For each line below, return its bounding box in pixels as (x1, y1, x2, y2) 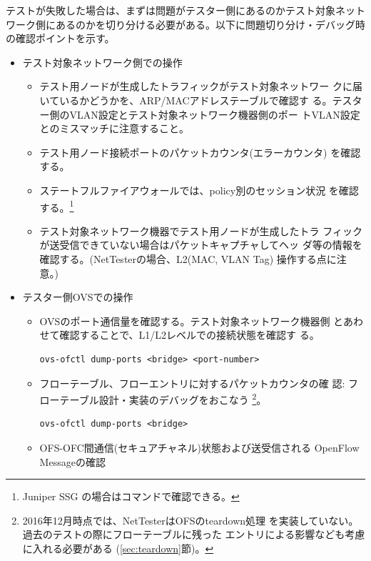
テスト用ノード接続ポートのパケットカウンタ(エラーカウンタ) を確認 (39, 144, 361, 159)
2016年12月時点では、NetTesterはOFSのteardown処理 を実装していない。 (22, 512, 359, 527)
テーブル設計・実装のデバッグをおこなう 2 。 (59, 390, 267, 407)
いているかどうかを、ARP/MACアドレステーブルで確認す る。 (39, 92, 332, 107)
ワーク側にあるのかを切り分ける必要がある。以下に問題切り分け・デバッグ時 (6, 16, 365, 31)
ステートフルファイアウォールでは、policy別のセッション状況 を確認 (39, 182, 359, 197)
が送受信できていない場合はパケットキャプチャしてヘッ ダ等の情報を (39, 237, 362, 252)
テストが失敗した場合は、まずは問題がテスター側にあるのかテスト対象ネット (6, 3, 365, 17)
